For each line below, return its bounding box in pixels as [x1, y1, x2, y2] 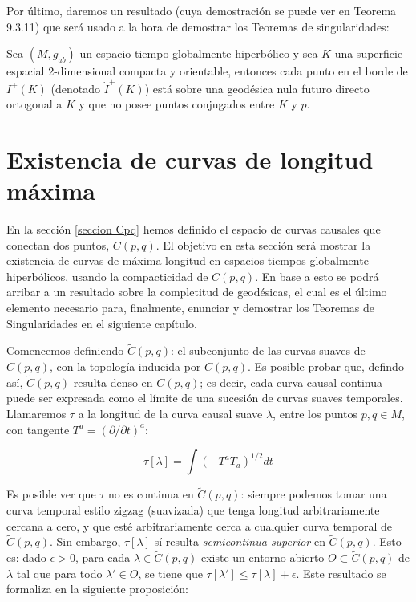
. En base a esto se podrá [255, 267, 379, 284]
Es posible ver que [6, 486, 96, 502]
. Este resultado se [296, 564, 386, 581]
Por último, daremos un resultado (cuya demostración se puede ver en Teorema [6, 2, 397, 18]
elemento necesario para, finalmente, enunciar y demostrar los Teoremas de [6, 299, 374, 315]
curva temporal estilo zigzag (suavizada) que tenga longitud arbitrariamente [6, 501, 380, 518]
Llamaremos [6, 405, 67, 421]
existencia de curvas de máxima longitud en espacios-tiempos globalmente [6, 252, 369, 269]
